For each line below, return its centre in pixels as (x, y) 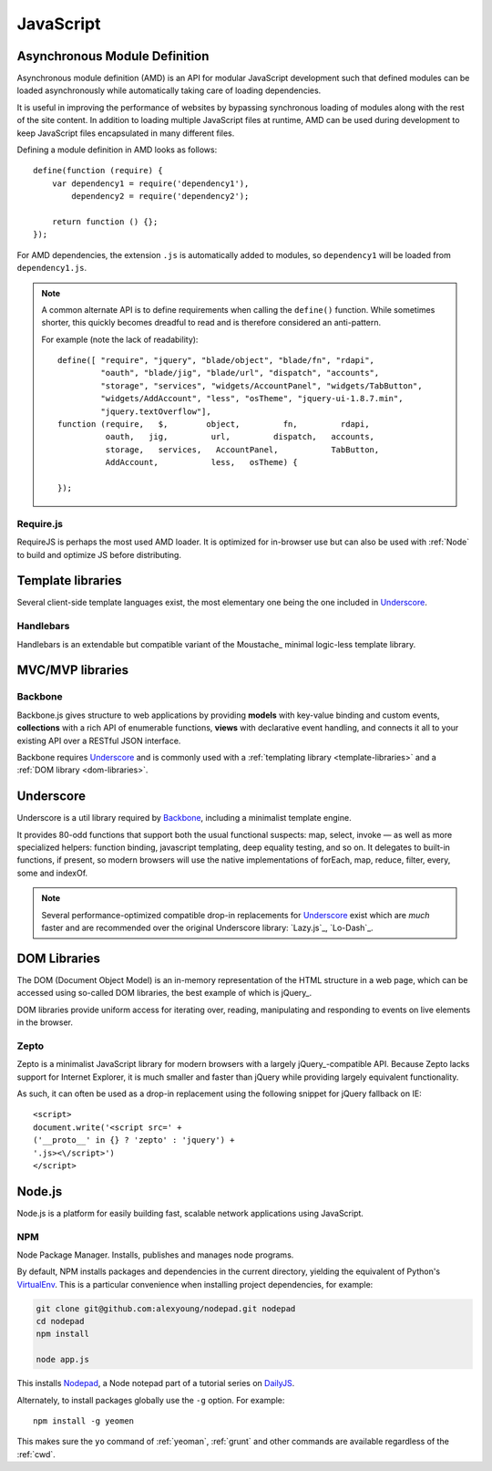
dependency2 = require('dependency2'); (160, 197)
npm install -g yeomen (84, 1421)
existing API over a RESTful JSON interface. (99, 741)
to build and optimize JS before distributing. (99, 554)
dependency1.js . (52, 268)
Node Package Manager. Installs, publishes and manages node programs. (155, 1255)
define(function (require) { (98, 171)
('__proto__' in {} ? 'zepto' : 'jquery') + (134, 1140)
